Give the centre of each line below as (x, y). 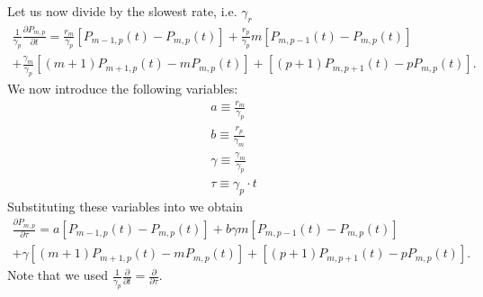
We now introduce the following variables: (123, 89)
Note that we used (58, 275)
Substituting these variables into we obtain (125, 206)
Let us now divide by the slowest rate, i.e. (122, 11)
